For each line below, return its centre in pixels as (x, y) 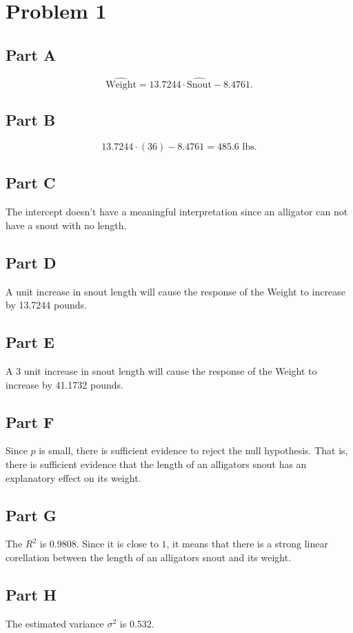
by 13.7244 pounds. (46, 305)
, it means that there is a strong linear (247, 544)
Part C (31, 183)
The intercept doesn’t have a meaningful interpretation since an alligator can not (177, 212)
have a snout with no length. (66, 225)
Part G (31, 515)
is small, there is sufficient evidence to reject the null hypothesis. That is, (193, 450)
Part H (31, 594)
